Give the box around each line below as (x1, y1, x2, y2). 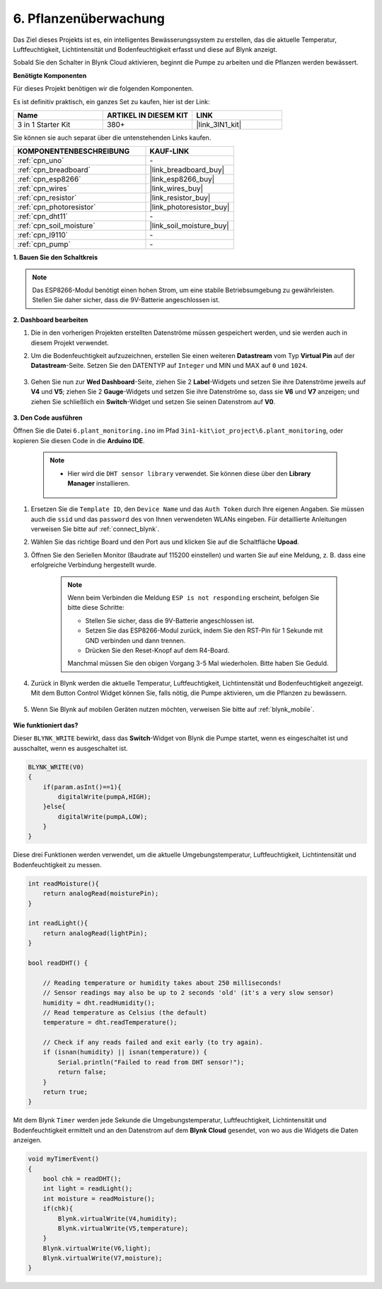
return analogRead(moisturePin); (42, 890, 159, 898)
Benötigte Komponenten (13, 71, 87, 79)
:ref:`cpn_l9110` (17, 230, 69, 240)
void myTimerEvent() (28, 1155, 99, 1163)
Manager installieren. (67, 479, 130, 487)
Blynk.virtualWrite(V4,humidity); (57, 1215, 178, 1222)
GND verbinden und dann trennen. (85, 636, 186, 644)
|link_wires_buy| (149, 184, 204, 194)
